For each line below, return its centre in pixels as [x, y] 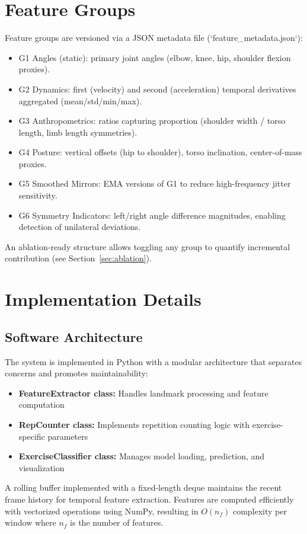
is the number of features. [117, 522]
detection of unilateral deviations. [80, 227]
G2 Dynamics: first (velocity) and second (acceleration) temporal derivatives [157, 89]
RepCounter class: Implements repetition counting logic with [134, 424]
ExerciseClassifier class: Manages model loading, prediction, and [142, 456]
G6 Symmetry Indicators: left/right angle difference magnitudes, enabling [152, 215]
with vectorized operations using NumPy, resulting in [102, 511]
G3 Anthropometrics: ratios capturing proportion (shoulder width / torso [152, 121]
